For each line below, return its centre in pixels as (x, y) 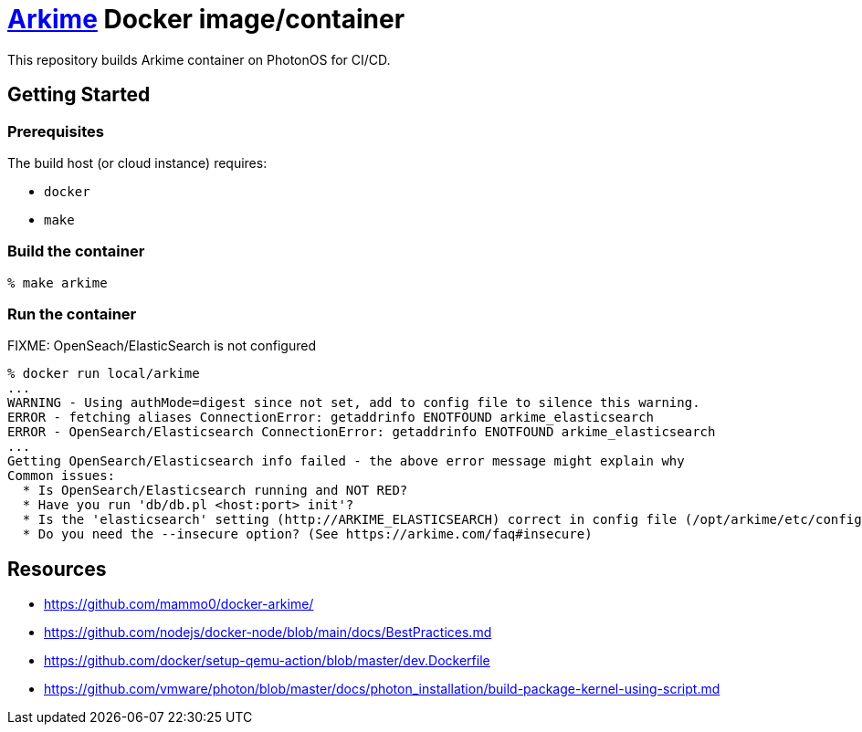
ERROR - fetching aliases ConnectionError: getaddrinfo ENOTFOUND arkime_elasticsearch (331, 418)
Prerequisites (56, 131)
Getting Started (79, 95)
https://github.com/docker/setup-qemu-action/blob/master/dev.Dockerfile (267, 661)
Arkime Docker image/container (206, 19)
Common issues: (62, 476)
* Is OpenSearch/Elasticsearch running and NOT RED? (215, 491)
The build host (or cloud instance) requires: (137, 162)
